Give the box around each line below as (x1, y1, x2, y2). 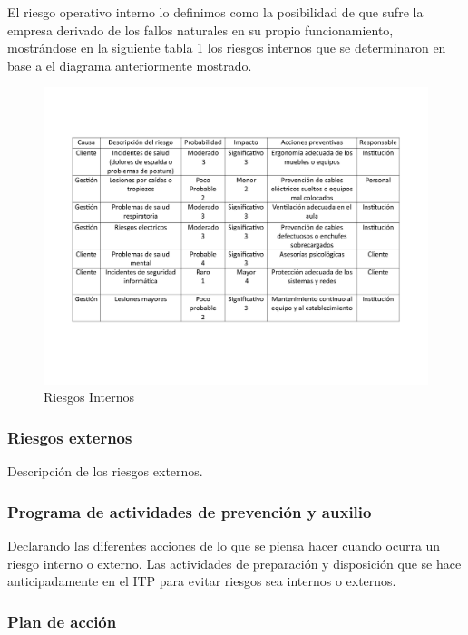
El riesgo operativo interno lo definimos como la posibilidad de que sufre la (7, 3, 424, 21)
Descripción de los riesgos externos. (7, 462, 203, 481)
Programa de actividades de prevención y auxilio (7, 500, 372, 523)
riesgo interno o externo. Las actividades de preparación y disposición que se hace (7, 553, 462, 572)
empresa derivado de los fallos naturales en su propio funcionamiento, (7, 20, 394, 39)
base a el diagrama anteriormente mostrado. (7, 55, 252, 74)
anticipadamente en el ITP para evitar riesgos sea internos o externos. (7, 571, 396, 591)
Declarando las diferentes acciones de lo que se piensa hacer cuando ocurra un (7, 536, 441, 555)
